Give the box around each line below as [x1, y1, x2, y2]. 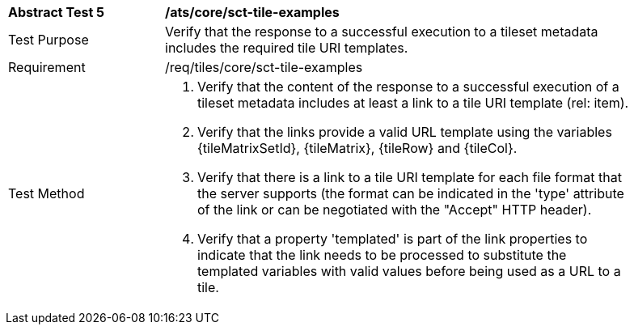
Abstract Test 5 [8, 4, 105, 20]
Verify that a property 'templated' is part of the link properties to [197, 231, 588, 247]
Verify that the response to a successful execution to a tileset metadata [165, 23, 598, 40]
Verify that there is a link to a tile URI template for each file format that [197, 169, 622, 185]
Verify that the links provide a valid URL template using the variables [197, 124, 612, 140]
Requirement [8, 59, 86, 75]
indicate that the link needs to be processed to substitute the [197, 247, 567, 263]
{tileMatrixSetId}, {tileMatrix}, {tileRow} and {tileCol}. [197, 140, 518, 156]
